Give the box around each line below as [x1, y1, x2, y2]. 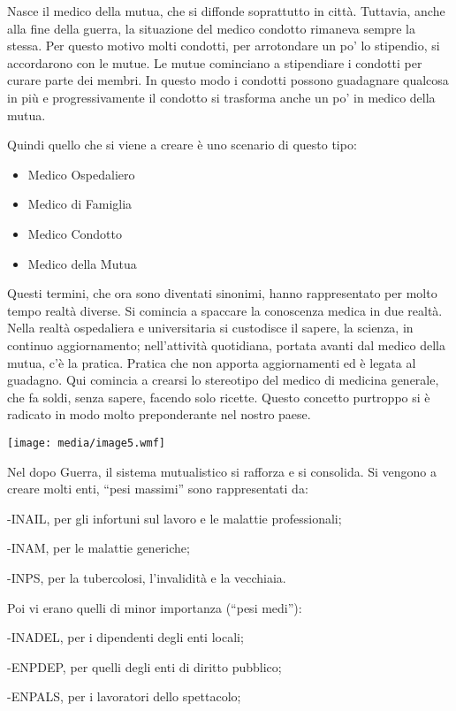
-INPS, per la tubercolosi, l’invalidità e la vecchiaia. [7, 568, 286, 586]
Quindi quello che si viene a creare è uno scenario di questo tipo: [7, 135, 357, 154]
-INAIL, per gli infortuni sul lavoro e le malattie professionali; [7, 508, 342, 527]
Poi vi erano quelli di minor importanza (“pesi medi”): [7, 598, 302, 616]
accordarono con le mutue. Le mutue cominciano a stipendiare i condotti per [7, 53, 422, 72]
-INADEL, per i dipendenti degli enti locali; [7, 628, 244, 646]
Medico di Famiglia [27, 195, 133, 213]
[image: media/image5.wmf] [7, 436, 165, 449]
